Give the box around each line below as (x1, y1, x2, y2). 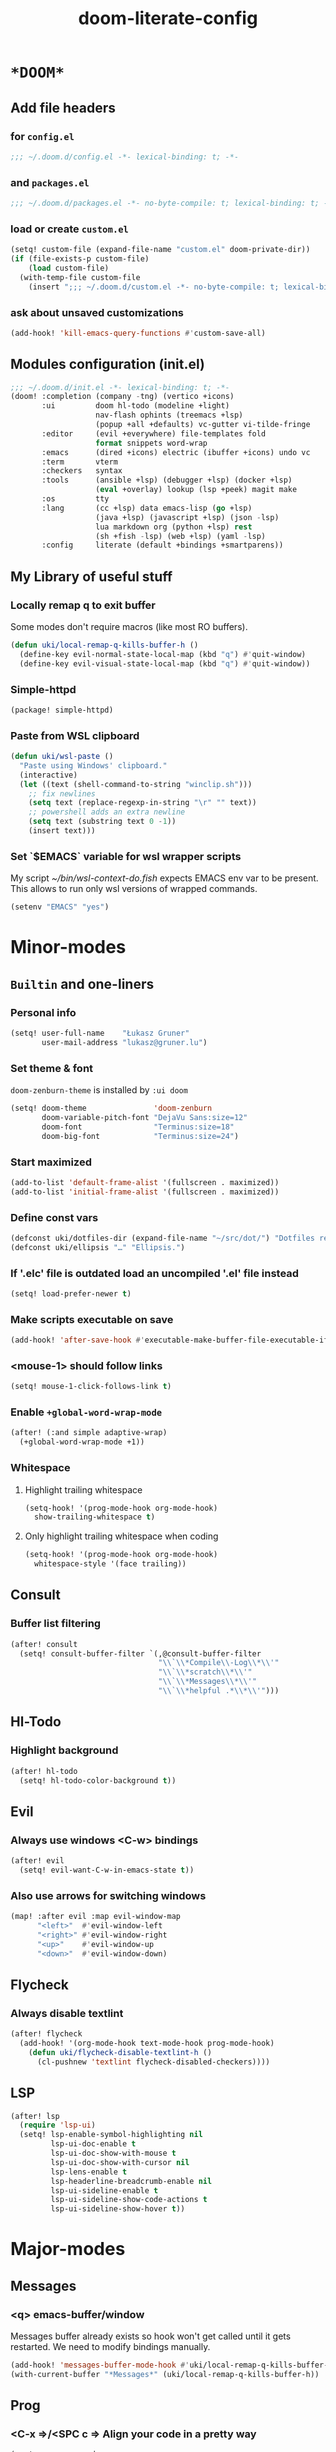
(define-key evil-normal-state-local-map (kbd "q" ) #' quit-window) (19, 649, 307, 659)
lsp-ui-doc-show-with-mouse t (50, 2148, 177, 2159)
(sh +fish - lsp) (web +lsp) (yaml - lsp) (95, 531, 267, 541)
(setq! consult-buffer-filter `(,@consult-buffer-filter (19, 1648, 262, 1659)
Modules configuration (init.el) (10, 356, 205, 373)
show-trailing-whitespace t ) (34, 1512, 156, 1522)
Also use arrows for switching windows (10, 1888, 207, 1902)
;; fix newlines (28, 788, 97, 799)
